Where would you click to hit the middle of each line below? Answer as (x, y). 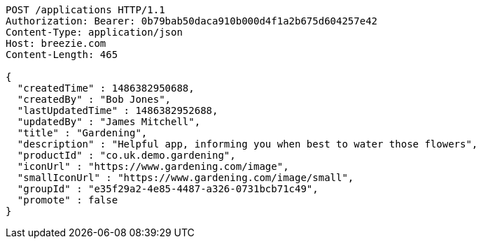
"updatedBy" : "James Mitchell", (109, 122)
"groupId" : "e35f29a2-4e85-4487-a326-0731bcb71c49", (168, 189)
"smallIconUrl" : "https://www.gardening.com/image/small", (186, 178)
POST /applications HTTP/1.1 (85, 10)
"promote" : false (68, 200)
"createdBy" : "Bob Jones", (94, 99)
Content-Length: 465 (62, 55)
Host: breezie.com (56, 43)
